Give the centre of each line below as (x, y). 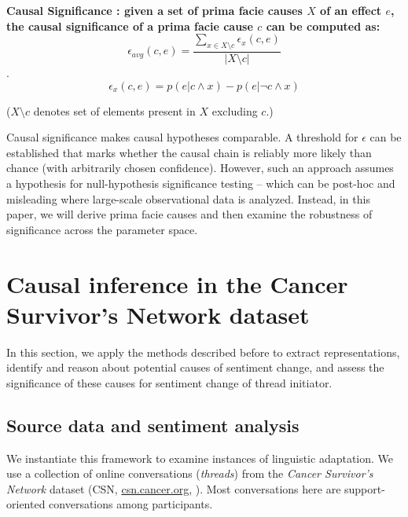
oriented (26, 504)
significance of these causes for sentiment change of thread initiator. (169, 382)
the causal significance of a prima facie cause (130, 26)
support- (365, 488)
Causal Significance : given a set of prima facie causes (154, 10)
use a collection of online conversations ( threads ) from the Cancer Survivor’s (190, 473)
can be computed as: (323, 26)
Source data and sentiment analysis (153, 425)
